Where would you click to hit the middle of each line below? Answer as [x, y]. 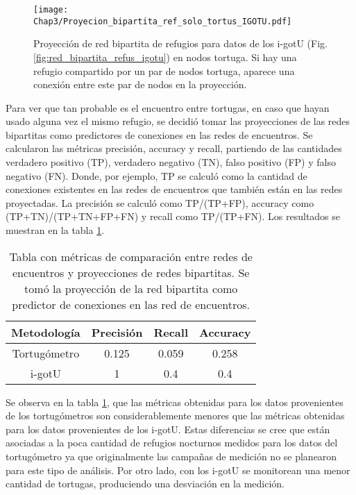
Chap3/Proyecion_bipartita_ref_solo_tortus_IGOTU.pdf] [163, 21]
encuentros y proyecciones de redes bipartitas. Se [131, 272]
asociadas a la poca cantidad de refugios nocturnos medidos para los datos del [172, 443]
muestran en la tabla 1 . [55, 230]
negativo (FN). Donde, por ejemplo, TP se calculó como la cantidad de [156, 175]
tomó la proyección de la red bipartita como [131, 288]
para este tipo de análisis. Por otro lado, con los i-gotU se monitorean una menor [178, 470]
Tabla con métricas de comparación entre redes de [131, 256]
